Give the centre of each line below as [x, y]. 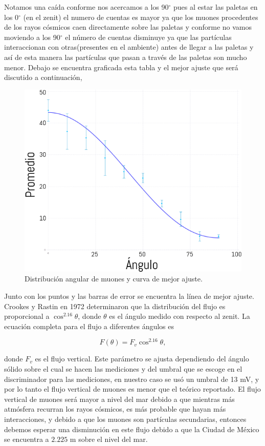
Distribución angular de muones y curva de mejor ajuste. [114, 279]
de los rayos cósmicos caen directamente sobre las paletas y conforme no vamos [128, 27]
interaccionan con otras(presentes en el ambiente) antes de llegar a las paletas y [129, 47]
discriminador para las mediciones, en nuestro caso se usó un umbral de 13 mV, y [132, 379]
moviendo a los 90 [32, 37]
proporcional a [27, 316]
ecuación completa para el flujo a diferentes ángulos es [89, 326]
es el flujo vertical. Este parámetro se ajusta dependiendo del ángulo [142, 359]
